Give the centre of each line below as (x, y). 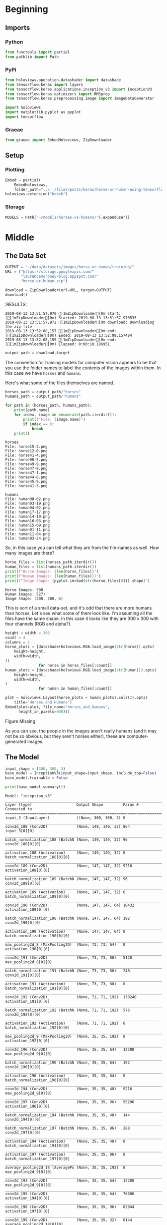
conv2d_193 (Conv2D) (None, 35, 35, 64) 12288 (70, 1181)
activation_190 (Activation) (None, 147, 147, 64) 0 (65, 932)
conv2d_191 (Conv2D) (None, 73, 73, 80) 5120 (69, 958)
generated (16, 741)
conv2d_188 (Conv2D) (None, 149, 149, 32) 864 (68, 827)
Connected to (19, 809)
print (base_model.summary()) (35, 787)
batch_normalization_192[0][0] (38, 1028)
